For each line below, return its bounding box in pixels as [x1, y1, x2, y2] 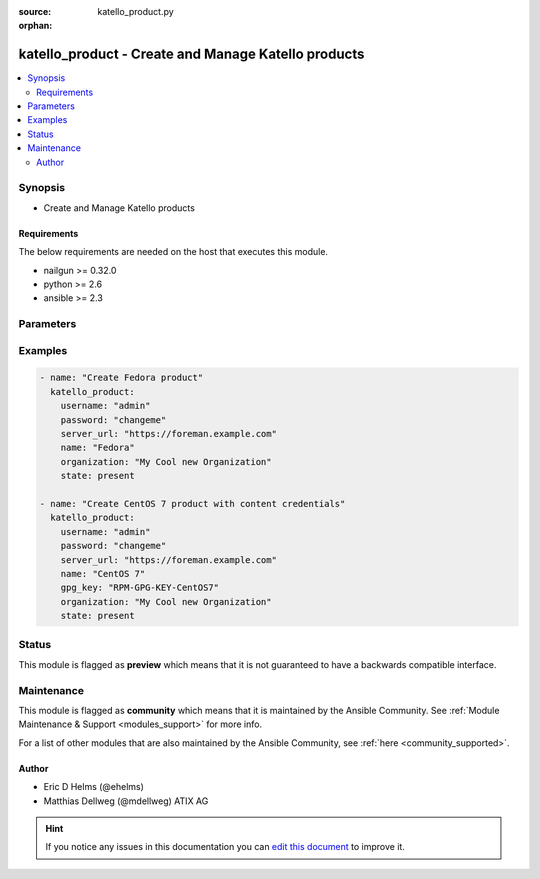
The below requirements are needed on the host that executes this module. [18, 246, 329, 258]
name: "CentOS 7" [60, 568, 146, 579]
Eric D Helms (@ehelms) [43, 781, 145, 793]
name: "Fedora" [60, 442, 135, 454]
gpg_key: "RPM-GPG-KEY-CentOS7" [60, 582, 220, 594]
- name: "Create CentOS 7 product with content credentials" [39, 498, 346, 509]
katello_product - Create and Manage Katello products [18, 46, 365, 63]
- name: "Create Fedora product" [39, 372, 204, 384]
